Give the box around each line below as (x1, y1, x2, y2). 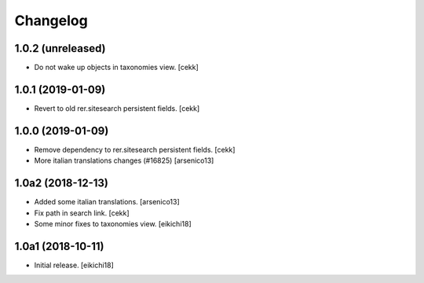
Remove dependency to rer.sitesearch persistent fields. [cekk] (34, 145, 236, 154)
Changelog (14, 12, 88, 29)
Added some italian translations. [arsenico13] (34, 197, 180, 207)
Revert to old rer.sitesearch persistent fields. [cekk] (34, 103, 200, 113)
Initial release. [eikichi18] (34, 260, 114, 270)
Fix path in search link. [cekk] (34, 208, 130, 218)
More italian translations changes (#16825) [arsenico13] (34, 156, 214, 165)
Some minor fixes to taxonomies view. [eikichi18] (34, 219, 192, 228)
